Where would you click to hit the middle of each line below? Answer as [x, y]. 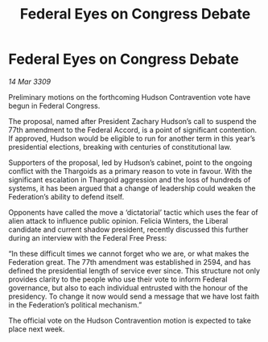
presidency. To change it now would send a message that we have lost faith [134, 296]
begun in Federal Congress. [54, 105]
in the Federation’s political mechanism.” [75, 305]
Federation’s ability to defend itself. [66, 196]
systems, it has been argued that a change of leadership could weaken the [132, 188]
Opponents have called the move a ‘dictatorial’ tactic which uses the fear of [134, 212]
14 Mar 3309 [29, 81]
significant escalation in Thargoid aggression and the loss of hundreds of [130, 179]
